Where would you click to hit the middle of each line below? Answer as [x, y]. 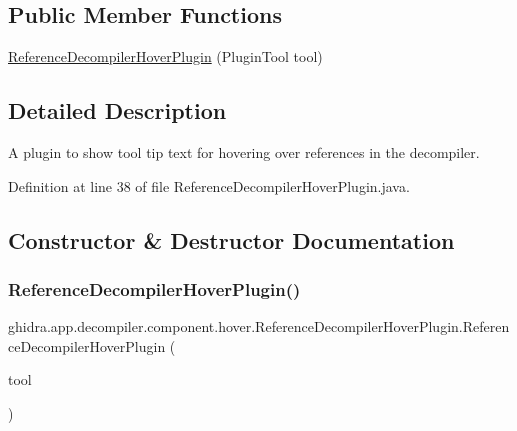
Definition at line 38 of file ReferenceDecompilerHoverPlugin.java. [209, 185]
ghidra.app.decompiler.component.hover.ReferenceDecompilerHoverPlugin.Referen [259, 326]
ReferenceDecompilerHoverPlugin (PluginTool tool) [165, 56]
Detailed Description [117, 110]
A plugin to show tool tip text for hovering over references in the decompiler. [244, 152]
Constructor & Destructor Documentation [231, 239]
